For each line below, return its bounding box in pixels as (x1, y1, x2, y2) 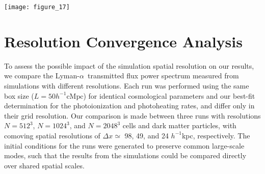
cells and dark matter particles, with (122, 120, 236, 131)
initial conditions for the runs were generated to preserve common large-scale (4, 140, 245, 151)
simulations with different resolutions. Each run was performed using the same (4, 80, 249, 91)
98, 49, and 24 (124, 130, 169, 140)
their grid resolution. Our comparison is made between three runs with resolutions (4, 110, 261, 121)
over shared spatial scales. (4, 160, 85, 170)
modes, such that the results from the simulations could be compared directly (4, 150, 247, 161)
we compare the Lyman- (4, 70, 79, 81)
